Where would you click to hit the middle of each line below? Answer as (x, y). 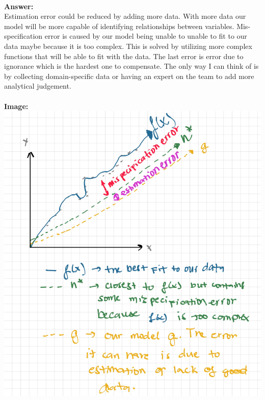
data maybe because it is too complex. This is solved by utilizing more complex (128, 46)
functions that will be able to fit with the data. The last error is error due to (124, 56)
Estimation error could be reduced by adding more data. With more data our (125, 16)
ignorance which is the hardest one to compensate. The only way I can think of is (131, 66)
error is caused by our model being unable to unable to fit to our (146, 36)
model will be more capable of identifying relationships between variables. (119, 26)
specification (23, 36)
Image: (16, 106)
